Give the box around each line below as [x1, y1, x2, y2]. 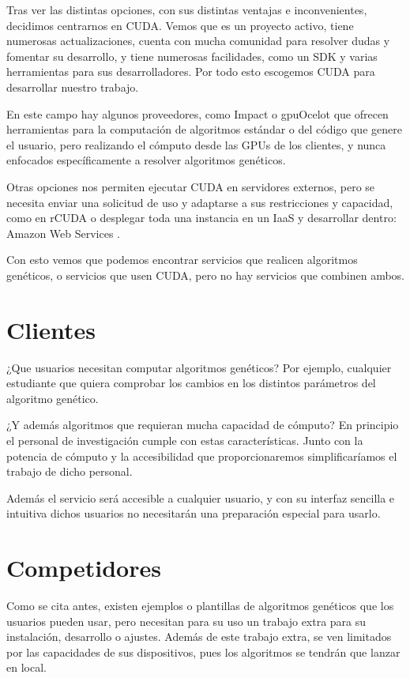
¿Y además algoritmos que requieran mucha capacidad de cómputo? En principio [6, 416, 399, 433]
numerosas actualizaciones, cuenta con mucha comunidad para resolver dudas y [6, 32, 390, 49]
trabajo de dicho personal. [6, 463, 133, 480]
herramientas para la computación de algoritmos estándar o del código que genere [6, 121, 402, 137]
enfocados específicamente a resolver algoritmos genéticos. [6, 152, 286, 168]
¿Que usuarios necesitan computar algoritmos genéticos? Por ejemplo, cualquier [6, 359, 392, 375]
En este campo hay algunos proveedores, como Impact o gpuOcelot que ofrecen [6, 105, 389, 122]
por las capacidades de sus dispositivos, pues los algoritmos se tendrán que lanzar [6, 643, 401, 660]
